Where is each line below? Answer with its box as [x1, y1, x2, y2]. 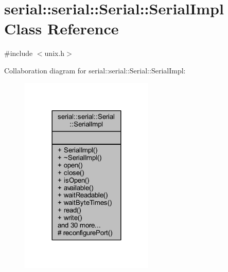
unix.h [44, 48, 65, 59]
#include [4, 48, 33, 59]
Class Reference [4, 18, 119, 39]
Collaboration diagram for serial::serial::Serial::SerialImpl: [4, 65, 186, 75]
